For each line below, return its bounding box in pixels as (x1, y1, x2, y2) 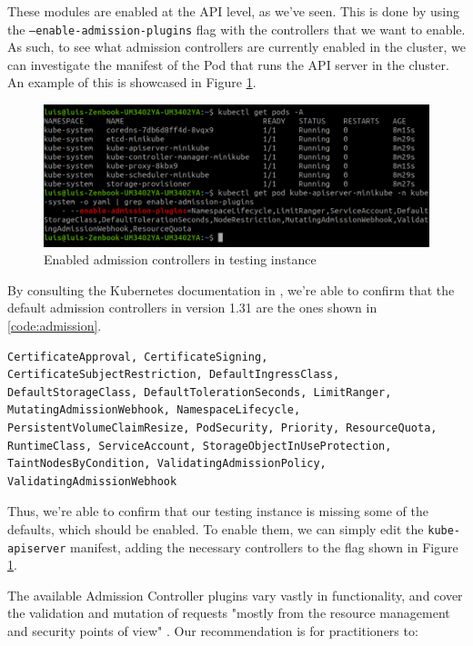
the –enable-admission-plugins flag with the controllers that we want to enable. (7, 19, 466, 38)
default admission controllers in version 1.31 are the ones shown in (7, 298, 377, 317)
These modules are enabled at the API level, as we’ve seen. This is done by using (7, 2, 459, 20)
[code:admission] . (7, 315, 102, 334)
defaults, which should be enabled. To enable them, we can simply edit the (7, 519, 424, 538)
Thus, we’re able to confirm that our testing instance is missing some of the (7, 502, 428, 521)
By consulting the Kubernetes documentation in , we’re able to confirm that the (7, 280, 455, 299)
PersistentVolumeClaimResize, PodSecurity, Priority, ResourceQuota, (7, 421, 438, 434)
